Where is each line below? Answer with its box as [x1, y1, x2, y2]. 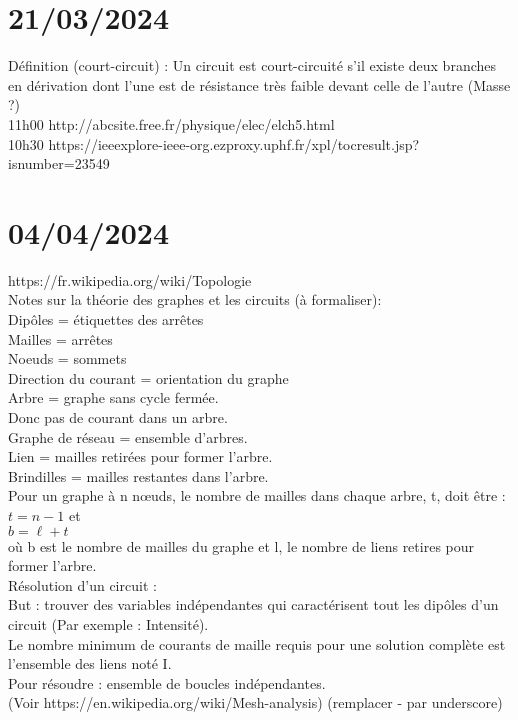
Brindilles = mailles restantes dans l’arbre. [8, 465, 269, 486]
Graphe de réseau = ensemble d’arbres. [8, 426, 248, 447]
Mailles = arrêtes [8, 328, 113, 349]
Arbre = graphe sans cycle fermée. [8, 387, 219, 408]
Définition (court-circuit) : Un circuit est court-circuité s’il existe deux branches [8, 55, 497, 76]
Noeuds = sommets [8, 348, 127, 369]
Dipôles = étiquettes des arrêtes [8, 309, 204, 329]
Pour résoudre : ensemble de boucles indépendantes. [8, 672, 326, 693]
